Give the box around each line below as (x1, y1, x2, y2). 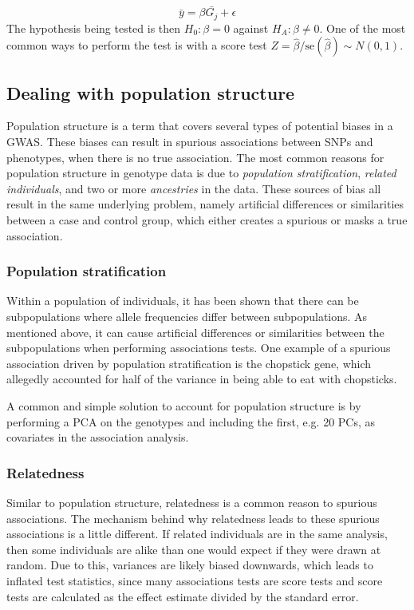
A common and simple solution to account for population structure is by (6, 398, 361, 414)
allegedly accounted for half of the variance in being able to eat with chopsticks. (6, 370, 397, 387)
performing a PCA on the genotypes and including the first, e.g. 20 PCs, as (6, 413, 376, 430)
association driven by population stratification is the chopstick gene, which (6, 355, 372, 371)
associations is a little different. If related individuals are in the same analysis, (6, 525, 388, 542)
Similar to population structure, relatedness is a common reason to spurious (6, 494, 377, 510)
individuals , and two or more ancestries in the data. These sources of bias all (6, 180, 381, 196)
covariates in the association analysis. (6, 429, 189, 446)
